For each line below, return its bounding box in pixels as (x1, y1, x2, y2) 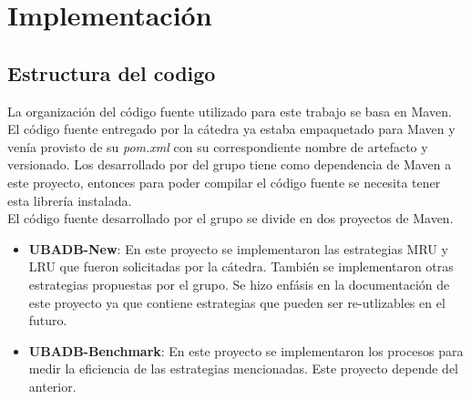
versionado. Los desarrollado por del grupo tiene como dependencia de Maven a (7, 155, 452, 174)
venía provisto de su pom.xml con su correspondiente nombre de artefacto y (7, 137, 428, 156)
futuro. (28, 311, 67, 330)
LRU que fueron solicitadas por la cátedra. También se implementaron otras (28, 257, 454, 276)
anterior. (28, 376, 77, 395)
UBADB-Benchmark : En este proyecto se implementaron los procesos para (28, 341, 464, 360)
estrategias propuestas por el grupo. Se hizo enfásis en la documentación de (28, 274, 450, 293)
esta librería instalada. (7, 190, 132, 210)
